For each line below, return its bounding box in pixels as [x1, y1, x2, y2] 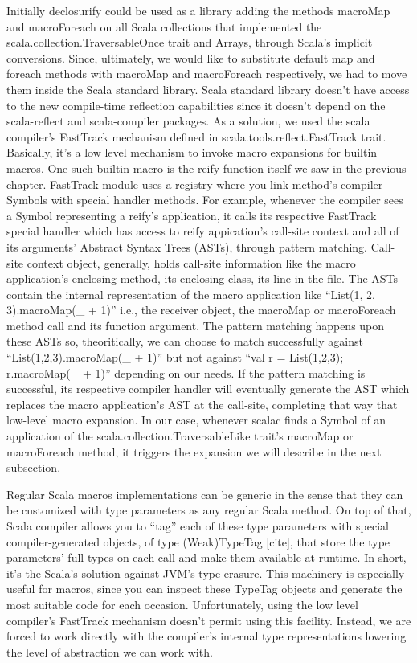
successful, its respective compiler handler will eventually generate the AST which [6, 380, 410, 397]
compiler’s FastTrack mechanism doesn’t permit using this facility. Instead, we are [6, 612, 411, 628]
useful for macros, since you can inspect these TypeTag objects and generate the [6, 580, 403, 597]
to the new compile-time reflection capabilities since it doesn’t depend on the [6, 96, 386, 113]
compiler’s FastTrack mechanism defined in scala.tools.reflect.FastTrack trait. [6, 128, 386, 145]
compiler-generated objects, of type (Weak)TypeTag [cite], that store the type [6, 533, 390, 550]
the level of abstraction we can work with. [6, 643, 213, 660]
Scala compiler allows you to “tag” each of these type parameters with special [6, 518, 389, 534]
